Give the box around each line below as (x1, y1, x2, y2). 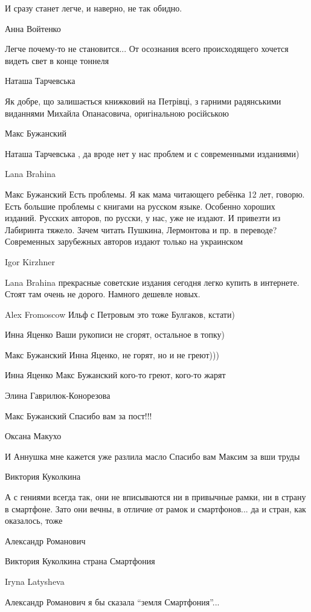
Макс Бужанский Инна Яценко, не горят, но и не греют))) (5, 348, 219, 361)
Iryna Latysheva (5, 575, 65, 587)
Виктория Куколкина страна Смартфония (5, 555, 155, 567)
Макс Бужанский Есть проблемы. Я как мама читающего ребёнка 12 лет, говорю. (5, 187, 305, 200)
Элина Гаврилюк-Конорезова (5, 389, 111, 402)
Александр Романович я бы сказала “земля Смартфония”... (5, 595, 220, 608)
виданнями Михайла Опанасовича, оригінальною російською (5, 106, 229, 119)
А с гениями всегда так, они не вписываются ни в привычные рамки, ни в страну (5, 491, 306, 503)
